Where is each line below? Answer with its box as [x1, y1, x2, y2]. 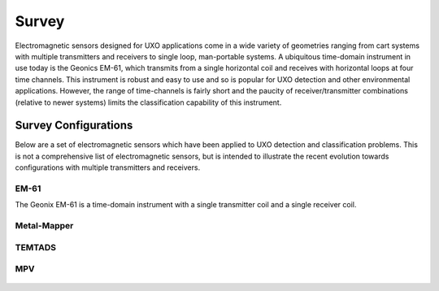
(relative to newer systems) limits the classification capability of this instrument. [15, 98, 282, 107]
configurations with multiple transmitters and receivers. [15, 163, 201, 172]
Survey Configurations [15, 119, 133, 132]
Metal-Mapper [15, 220, 74, 232]
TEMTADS [15, 241, 57, 253]
